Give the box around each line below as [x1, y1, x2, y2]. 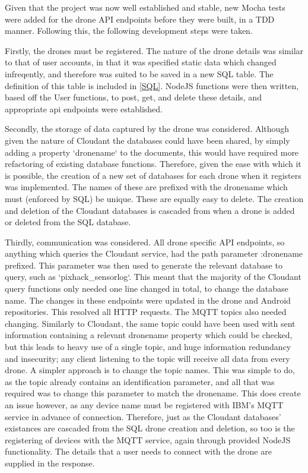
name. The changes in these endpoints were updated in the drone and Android [5, 294, 291, 306]
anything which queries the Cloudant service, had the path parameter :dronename [5, 247, 303, 260]
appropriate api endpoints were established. [5, 102, 163, 115]
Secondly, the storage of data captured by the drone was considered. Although [5, 122, 290, 135]
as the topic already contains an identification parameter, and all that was [5, 375, 275, 387]
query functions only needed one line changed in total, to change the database [5, 282, 288, 295]
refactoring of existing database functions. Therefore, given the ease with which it [5, 157, 301, 170]
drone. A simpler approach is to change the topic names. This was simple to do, [5, 364, 295, 376]
